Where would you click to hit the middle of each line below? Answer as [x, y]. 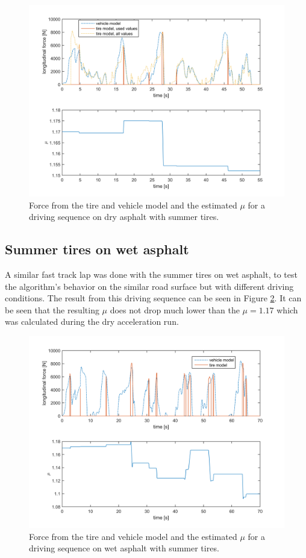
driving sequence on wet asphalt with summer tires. [124, 548]
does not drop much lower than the [175, 309]
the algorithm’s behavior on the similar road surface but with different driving [149, 286]
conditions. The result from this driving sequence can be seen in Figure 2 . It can [153, 298]
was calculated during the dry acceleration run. [92, 321]
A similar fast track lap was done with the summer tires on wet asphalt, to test [151, 274]
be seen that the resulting [52, 309]
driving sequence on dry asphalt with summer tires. [124, 217]
